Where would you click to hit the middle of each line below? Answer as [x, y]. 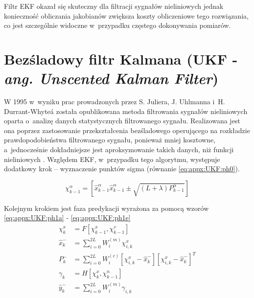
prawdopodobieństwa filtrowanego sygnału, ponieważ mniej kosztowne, [110, 140]
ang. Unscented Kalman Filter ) [111, 78]
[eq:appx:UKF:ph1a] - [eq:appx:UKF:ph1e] [67, 218]
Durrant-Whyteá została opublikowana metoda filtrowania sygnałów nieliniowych [126, 111]
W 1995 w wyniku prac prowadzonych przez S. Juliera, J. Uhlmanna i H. [115, 102]
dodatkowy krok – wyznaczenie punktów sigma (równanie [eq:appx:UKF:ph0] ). [122, 169]
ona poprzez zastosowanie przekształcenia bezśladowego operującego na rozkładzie [127, 130]
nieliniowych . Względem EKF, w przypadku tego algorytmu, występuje [112, 159]
